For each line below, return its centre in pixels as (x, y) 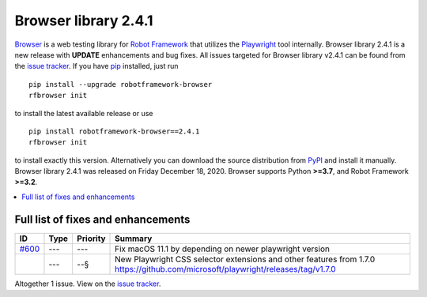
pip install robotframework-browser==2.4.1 (114, 131)
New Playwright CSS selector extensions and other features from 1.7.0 (245, 259)
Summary (134, 239)
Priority (91, 239)
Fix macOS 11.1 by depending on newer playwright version (222, 249)
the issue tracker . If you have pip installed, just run (96, 66)
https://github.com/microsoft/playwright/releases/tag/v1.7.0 (225, 269)
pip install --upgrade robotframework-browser (121, 84)
